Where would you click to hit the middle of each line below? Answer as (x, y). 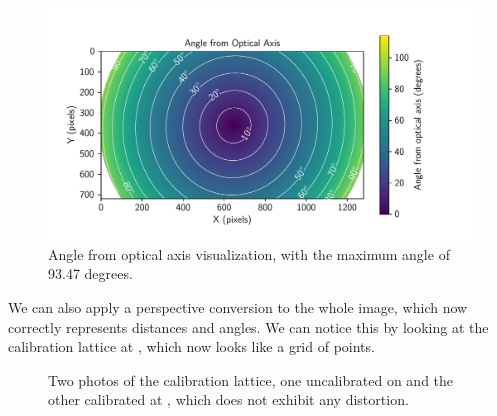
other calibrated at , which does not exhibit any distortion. (228, 399)
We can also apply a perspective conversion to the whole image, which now (238, 307)
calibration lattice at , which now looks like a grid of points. (191, 346)
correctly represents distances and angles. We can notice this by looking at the (248, 326)
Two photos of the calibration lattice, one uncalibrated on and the (251, 379)
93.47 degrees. (90, 273)
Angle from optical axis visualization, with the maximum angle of (249, 253)
